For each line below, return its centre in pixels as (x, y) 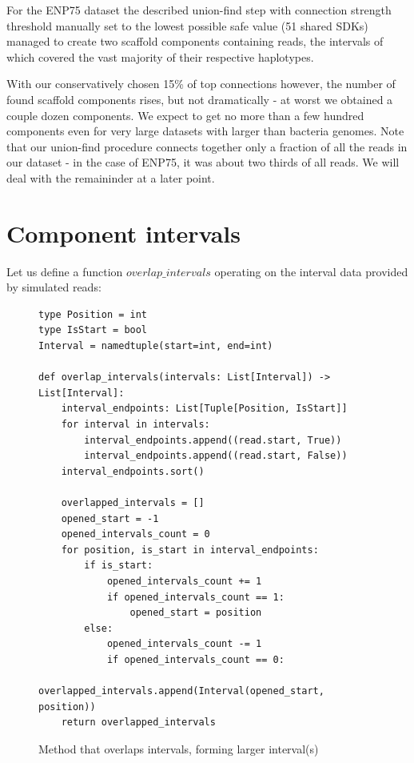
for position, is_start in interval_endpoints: (190, 550)
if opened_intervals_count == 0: (195, 659)
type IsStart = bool (93, 330)
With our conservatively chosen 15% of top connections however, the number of (201, 84)
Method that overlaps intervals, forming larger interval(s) (179, 748)
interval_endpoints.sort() (133, 471)
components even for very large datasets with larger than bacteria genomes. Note (205, 131)
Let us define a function (65, 271)
